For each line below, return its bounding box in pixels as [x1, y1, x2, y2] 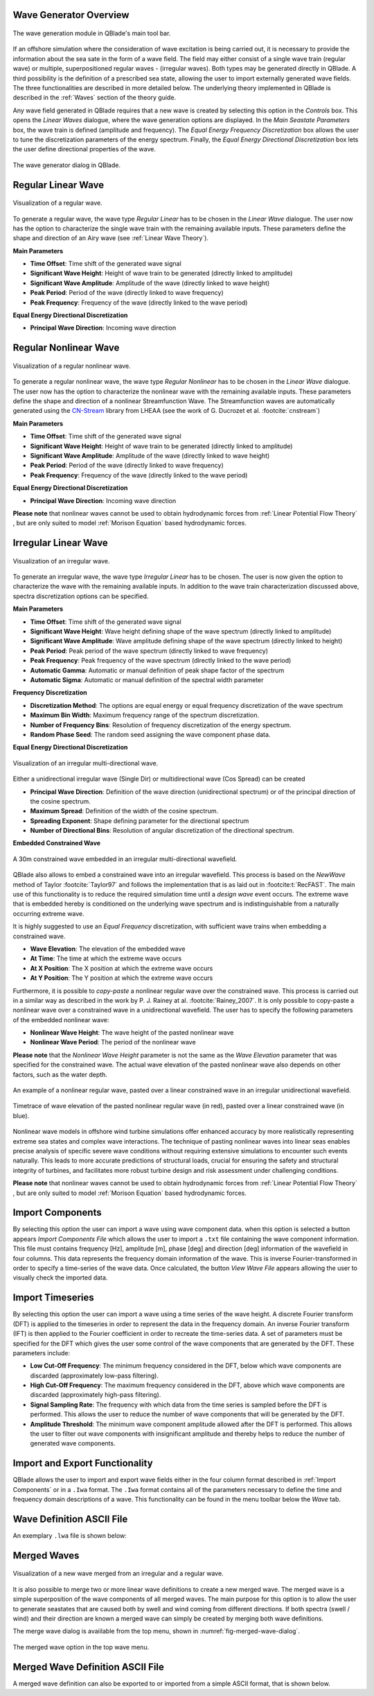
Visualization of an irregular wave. [12, 557, 110, 565]
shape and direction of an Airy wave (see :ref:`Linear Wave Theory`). [12, 234, 209, 242]
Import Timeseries [12, 1291, 95, 1304]
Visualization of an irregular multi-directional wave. [12, 758, 159, 767]
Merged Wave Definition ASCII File [12, 1661, 164, 1672]
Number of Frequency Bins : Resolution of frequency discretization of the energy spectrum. [30, 720, 292, 729]
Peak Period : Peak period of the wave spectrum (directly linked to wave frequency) [30, 646, 269, 655]
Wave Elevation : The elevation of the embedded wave [30, 944, 186, 953]
